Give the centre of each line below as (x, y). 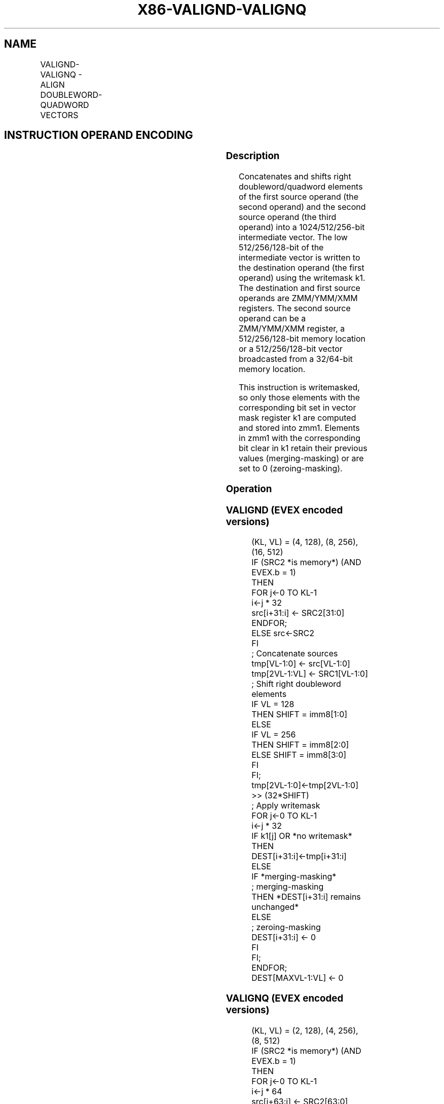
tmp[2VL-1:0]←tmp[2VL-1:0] (305, 785)
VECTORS (59, 115)
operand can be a (272, 319)
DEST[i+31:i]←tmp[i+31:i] (299, 856)
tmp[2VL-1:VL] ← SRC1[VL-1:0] (310, 674)
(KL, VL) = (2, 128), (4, (294, 1030)
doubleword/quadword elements (301, 187)
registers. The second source (295, 308)
